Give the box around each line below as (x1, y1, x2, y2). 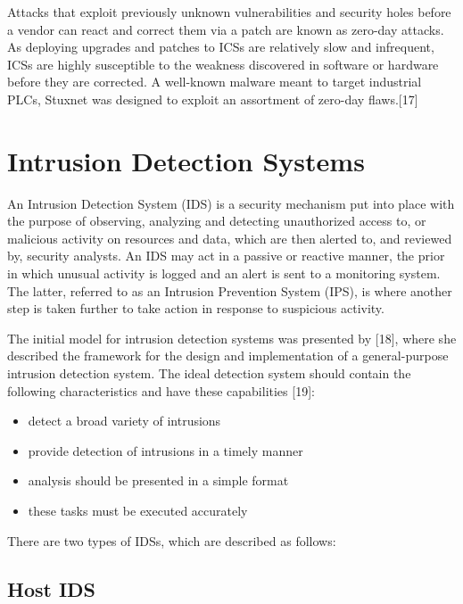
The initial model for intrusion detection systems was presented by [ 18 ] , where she (7, 328, 457, 347)
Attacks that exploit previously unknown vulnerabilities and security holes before (7, 3, 451, 21)
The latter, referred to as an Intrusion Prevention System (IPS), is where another (7, 281, 452, 300)
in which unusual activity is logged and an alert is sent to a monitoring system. (7, 264, 441, 283)
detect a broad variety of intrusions (28, 411, 221, 430)
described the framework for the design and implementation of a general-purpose (7, 346, 449, 365)
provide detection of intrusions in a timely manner (28, 441, 303, 459)
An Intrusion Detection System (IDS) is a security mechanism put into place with (7, 194, 455, 212)
